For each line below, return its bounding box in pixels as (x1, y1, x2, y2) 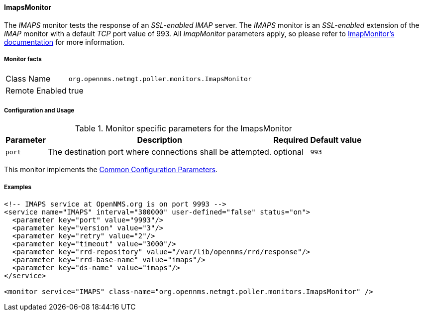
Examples (4, 183, 31, 191)
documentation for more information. (4, 37, 125, 46)
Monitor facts (4, 56, 42, 63)
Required (273, 135, 309, 145)
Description (137, 135, 182, 145)
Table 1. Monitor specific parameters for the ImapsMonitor (75, 123, 292, 134)
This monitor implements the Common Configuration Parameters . (4, 165, 218, 174)
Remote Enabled (5, 86, 67, 96)
